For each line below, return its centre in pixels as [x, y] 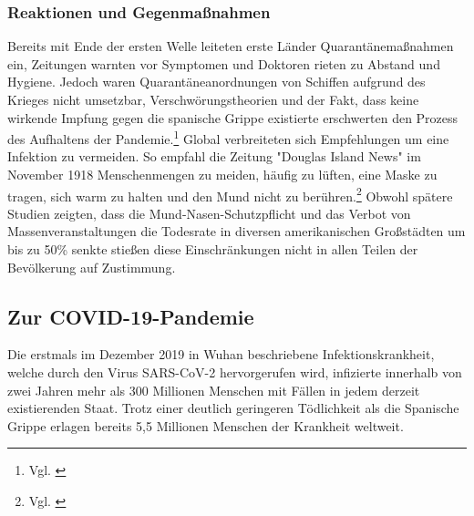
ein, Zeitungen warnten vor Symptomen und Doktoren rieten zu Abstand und [224, 63]
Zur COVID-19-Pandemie [131, 316]
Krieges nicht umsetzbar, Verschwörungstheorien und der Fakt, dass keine [213, 99]
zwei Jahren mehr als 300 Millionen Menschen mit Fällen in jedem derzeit [214, 390]
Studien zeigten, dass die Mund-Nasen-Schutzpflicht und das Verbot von [209, 213]
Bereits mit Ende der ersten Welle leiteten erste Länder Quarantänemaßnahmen [231, 46]
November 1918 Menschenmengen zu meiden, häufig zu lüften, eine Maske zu [222, 175]
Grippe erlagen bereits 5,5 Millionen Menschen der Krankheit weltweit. [206, 425]
